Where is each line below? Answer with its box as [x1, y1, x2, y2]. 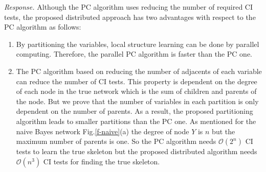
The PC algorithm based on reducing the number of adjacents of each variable [16, 65, 262, 76]
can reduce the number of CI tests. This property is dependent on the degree [16, 76, 257, 86]
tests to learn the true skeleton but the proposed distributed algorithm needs [16, 146, 257, 157]
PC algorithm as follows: [4, 21, 81, 32]
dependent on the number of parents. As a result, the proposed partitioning [16, 106, 253, 116]
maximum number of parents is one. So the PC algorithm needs [16, 136, 216, 146]
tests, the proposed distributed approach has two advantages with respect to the [4, 11, 256, 22]
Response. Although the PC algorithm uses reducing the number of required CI [4, 2, 253, 12]
